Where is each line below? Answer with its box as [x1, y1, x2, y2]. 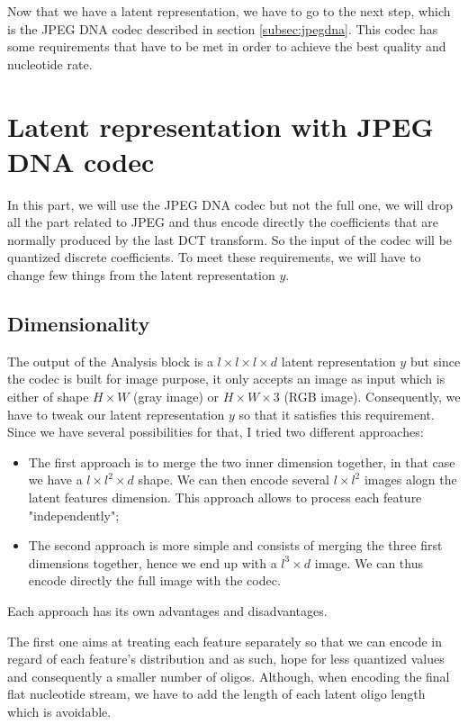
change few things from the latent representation [7, 266, 275, 285]
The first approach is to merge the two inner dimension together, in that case [28, 452, 455, 471]
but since [409, 351, 461, 370]
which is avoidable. [7, 701, 112, 720]
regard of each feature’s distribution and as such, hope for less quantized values [7, 649, 445, 668]
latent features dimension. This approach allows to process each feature [28, 488, 422, 507]
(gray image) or [133, 387, 220, 406]
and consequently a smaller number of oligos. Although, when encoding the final [7, 666, 450, 685]
